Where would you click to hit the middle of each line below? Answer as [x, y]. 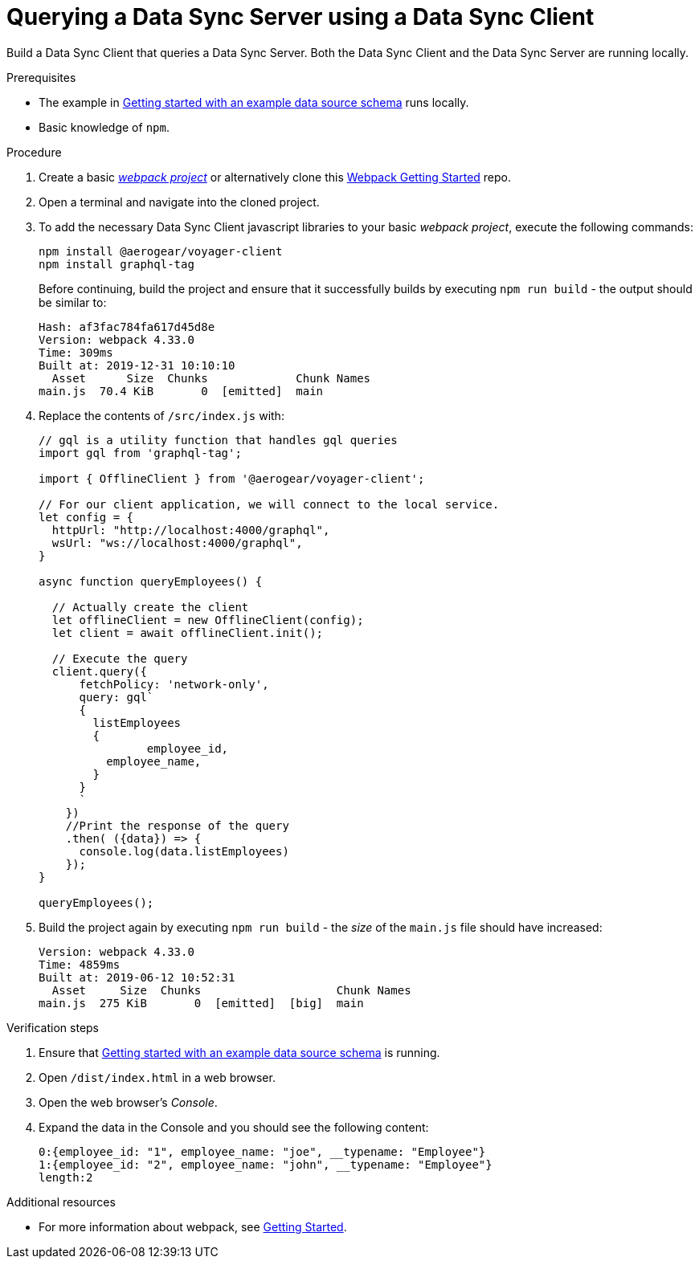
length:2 [66, 1177]
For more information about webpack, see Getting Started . [193, 1226]
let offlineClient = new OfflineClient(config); [208, 620]
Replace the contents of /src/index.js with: [161, 415]
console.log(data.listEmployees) [184, 851]
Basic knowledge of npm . [104, 127]
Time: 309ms [76, 352]
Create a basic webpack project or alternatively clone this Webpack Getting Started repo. [275, 177]
